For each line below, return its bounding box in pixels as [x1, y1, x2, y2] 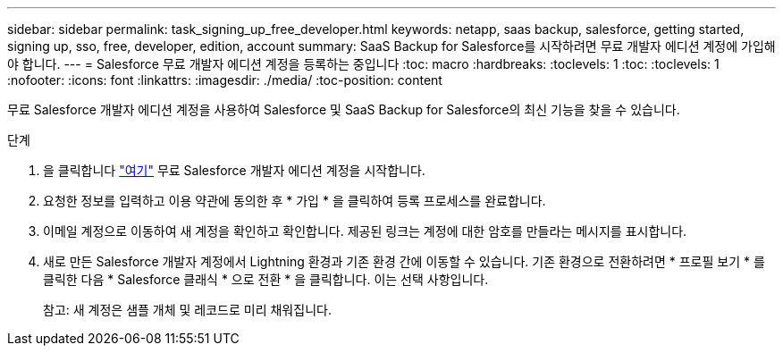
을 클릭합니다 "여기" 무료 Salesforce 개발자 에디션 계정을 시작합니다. [43, 163, 425, 178]
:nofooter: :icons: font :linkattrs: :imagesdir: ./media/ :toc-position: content [7, 72, 442, 88]
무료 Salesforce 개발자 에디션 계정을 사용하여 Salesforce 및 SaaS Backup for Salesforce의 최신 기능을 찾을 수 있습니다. [7, 102, 680, 117]
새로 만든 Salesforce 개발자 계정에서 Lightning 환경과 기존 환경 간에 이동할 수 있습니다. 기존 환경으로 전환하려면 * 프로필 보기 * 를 [43, 254, 765, 269]
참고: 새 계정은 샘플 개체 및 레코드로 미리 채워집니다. [43, 302, 332, 317]
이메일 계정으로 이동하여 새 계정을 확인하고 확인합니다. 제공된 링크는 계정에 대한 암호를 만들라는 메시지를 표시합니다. [43, 223, 687, 239]
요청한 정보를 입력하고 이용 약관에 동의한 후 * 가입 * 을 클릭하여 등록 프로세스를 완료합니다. [43, 193, 546, 208]
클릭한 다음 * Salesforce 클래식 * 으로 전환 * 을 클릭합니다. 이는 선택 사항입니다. [43, 272, 489, 287]
